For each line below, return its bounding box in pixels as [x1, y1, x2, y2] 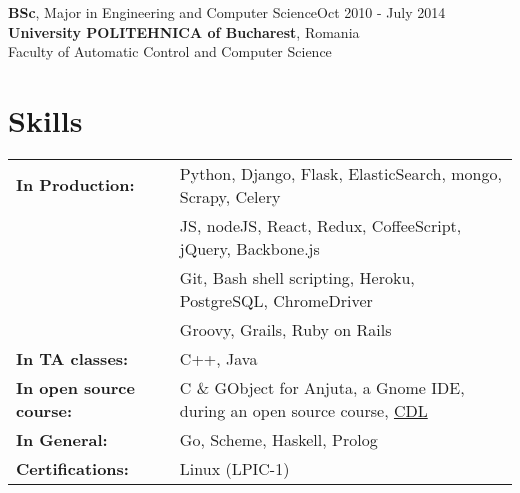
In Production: [16, 173, 135, 197]
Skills [8, 99, 83, 140]
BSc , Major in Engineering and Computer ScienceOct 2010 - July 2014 [8, 2, 446, 22]
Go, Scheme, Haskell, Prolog [179, 427, 378, 451]
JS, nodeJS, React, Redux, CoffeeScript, [179, 213, 462, 237]
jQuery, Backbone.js [179, 236, 320, 260]
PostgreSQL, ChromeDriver [179, 288, 373, 312]
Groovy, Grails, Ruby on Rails [179, 317, 392, 341]
